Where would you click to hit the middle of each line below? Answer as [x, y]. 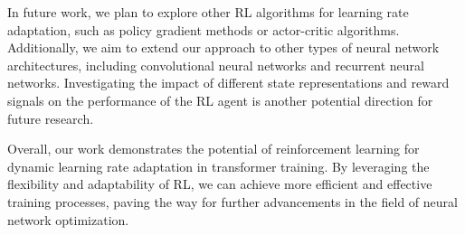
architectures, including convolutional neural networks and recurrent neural [216, 65]
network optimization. [68, 219]
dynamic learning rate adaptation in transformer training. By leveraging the [218, 166]
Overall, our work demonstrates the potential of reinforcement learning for [214, 149]
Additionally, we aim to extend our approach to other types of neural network [223, 47]
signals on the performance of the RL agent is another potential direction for [220, 100]
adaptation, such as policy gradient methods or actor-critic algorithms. [204, 29]
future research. [51, 118]
